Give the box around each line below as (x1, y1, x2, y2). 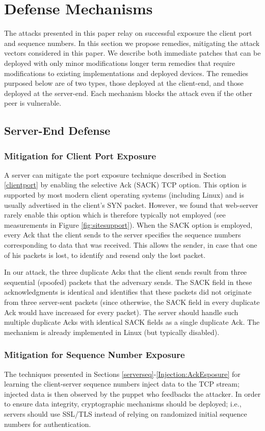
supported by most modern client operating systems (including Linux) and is (4, 189, 244, 200)
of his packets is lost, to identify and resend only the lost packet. (4, 249, 206, 260)
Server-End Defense (4, 123, 111, 138)
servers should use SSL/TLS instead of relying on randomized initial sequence (4, 408, 247, 419)
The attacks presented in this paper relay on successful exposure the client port (4, 28, 252, 38)
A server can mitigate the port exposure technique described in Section (4, 169, 226, 180)
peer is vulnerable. (4, 98, 62, 108)
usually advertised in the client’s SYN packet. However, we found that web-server (4, 199, 258, 210)
